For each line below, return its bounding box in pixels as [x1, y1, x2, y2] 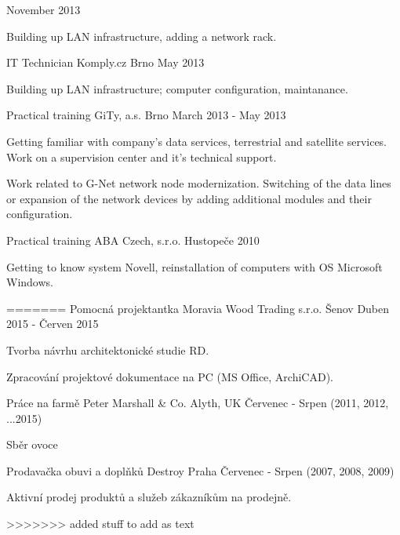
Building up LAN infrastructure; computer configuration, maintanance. [6, 80, 348, 96]
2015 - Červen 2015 [6, 315, 99, 332]
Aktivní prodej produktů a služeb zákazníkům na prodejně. [6, 489, 292, 505]
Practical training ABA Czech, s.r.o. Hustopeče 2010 [6, 231, 260, 248]
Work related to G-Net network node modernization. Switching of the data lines [6, 175, 391, 191]
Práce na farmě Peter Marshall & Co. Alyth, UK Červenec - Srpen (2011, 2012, [6, 395, 389, 411]
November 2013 [6, 2, 81, 17]
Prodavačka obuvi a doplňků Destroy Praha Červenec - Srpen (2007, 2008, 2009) [6, 462, 395, 479]
